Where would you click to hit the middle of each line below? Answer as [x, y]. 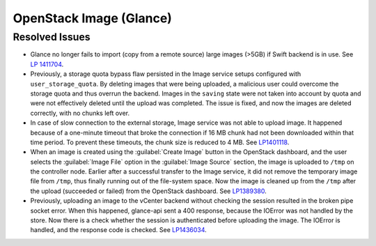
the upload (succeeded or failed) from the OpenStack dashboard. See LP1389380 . [149, 191]
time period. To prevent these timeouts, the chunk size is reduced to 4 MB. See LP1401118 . [160, 142]
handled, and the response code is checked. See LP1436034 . [118, 230]
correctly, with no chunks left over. [80, 113]
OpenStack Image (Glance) [92, 18]
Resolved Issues [52, 37]
